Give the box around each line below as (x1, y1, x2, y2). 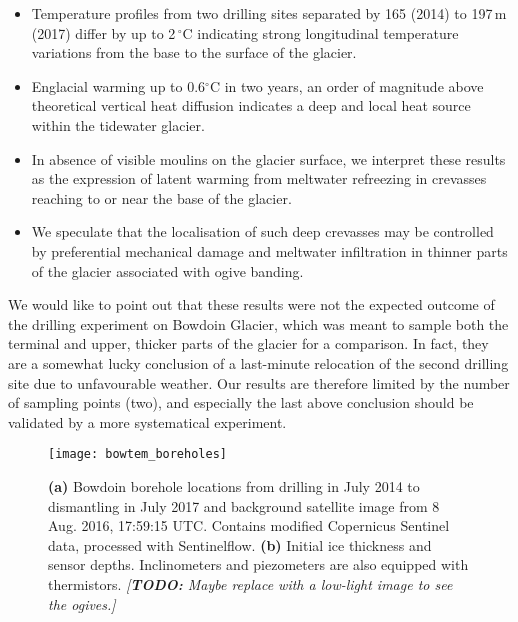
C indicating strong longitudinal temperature (182, 22, 459, 43)
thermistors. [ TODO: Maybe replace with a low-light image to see (48, 573, 453, 594)
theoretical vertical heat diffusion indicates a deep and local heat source (31, 95, 471, 116)
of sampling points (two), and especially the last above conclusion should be (8, 392, 474, 413)
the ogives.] (48, 593, 116, 614)
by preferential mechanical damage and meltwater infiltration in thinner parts (31, 240, 508, 261)
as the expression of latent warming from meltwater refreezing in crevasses (31, 168, 487, 189)
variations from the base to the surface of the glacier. (31, 42, 357, 63)
